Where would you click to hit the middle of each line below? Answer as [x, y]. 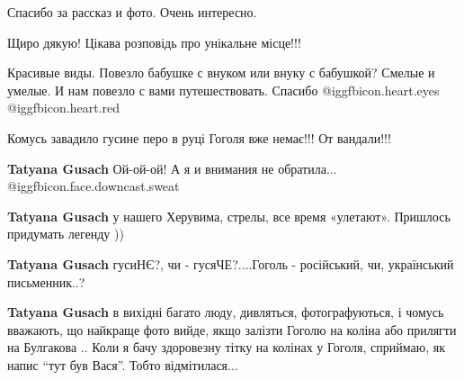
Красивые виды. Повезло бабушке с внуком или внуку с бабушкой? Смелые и [221, 72]
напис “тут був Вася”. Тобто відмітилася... [123, 364]
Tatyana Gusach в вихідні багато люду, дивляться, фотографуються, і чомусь [226, 312]
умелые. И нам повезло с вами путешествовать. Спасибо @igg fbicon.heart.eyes [223, 90]
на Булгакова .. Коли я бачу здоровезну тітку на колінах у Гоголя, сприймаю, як [226, 347]
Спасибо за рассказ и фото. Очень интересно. [132, 12]
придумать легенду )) [66, 234]
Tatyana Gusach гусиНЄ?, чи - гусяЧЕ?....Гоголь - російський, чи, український [231, 263]
